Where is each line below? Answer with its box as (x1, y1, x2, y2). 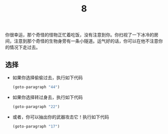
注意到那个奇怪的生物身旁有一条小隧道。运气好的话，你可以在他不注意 (13, 38, 158, 44)
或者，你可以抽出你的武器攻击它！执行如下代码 (12, 113, 109, 120)
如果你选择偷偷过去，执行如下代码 (12, 74, 83, 80)
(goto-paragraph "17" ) (12, 123, 60, 129)
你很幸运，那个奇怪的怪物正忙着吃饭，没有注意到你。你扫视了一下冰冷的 (5, 32, 154, 38)
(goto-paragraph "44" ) (12, 84, 60, 89)
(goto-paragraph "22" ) (12, 104, 60, 109)
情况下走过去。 (9, 44, 40, 50)
